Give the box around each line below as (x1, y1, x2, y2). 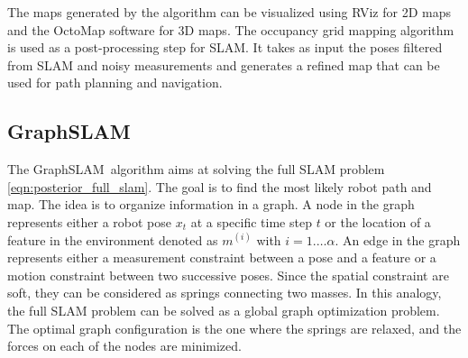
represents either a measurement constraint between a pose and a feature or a (7, 248, 436, 267)
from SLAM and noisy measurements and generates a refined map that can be (7, 55, 440, 74)
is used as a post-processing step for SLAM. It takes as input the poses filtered (7, 38, 443, 57)
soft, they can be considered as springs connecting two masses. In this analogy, (7, 283, 442, 302)
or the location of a (325, 212, 431, 231)
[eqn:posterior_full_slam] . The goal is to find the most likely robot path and (7, 177, 432, 196)
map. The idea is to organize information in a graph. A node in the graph (7, 195, 415, 214)
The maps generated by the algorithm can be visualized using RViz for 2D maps (7, 3, 451, 21)
